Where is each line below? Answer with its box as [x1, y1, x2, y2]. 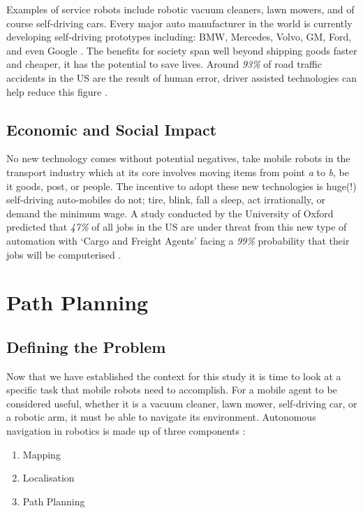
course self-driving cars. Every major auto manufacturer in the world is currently [6, 15, 353, 30]
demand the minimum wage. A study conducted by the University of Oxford [6, 205, 334, 220]
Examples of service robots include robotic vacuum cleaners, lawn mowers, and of [6, 2, 355, 16]
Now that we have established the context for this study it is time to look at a [6, 368, 341, 383]
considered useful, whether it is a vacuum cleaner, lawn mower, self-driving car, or [6, 396, 357, 410]
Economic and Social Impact [6, 118, 217, 140]
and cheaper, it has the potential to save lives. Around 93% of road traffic [6, 57, 322, 71]
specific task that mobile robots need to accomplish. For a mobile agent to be [6, 382, 337, 397]
